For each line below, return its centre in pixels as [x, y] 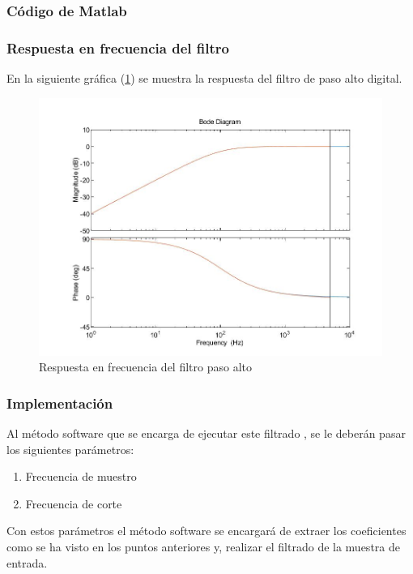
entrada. [27, 562]
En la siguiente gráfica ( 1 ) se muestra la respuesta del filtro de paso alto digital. [204, 78]
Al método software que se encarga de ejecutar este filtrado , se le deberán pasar [206, 433]
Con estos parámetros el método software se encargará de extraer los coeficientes [206, 531]
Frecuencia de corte [74, 503]
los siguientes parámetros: [70, 449]
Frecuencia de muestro [81, 476]
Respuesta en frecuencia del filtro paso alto [145, 367]
